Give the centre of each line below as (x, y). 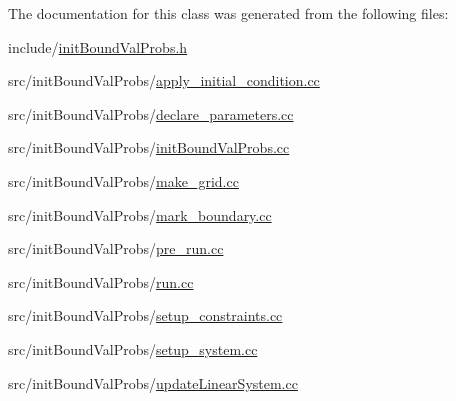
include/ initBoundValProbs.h (98, 46)
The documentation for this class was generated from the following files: (228, 13)
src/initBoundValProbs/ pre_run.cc (116, 248)
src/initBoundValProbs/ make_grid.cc (123, 180)
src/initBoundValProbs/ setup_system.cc (133, 348)
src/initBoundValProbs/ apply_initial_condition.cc (164, 80)
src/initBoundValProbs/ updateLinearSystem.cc (153, 382)
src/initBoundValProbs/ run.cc (101, 281)
